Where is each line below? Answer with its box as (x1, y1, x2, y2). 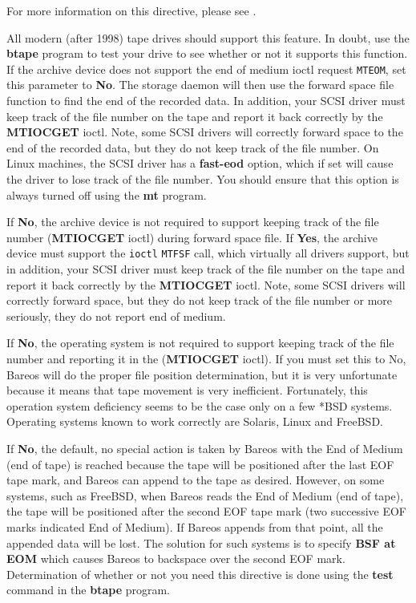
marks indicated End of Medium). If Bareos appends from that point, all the (6, 518, 383, 535)
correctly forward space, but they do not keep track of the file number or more (6, 292, 393, 309)
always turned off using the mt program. (6, 186, 207, 203)
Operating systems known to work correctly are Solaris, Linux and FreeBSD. (6, 413, 383, 430)
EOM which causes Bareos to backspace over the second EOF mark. (6, 550, 345, 567)
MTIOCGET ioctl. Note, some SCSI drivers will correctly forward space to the (6, 123, 403, 140)
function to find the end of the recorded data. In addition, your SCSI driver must (6, 92, 406, 109)
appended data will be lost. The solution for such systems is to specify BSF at (6, 534, 396, 551)
